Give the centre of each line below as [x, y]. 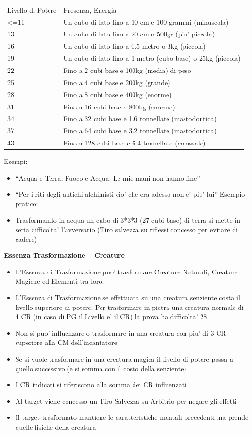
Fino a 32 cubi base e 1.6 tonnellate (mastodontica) [140, 118]
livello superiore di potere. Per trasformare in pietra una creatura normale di [129, 307]
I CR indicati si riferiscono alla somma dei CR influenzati [101, 385]
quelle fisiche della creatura [56, 427]
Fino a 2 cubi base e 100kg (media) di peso [127, 70]
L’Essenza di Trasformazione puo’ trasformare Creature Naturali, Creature [126, 271]
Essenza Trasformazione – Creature [64, 255]
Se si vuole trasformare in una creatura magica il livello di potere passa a [124, 359]
